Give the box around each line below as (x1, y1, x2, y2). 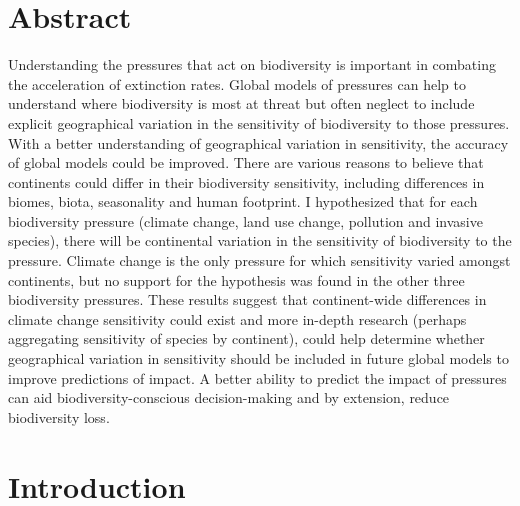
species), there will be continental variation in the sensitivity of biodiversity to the (8, 230, 512, 251)
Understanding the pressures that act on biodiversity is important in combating (8, 54, 496, 75)
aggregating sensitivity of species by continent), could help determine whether (8, 328, 485, 349)
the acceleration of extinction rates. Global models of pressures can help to (8, 73, 466, 94)
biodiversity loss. (8, 406, 110, 427)
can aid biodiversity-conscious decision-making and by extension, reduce (8, 387, 450, 408)
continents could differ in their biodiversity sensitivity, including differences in (8, 171, 485, 192)
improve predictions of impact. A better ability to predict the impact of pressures (8, 367, 507, 388)
